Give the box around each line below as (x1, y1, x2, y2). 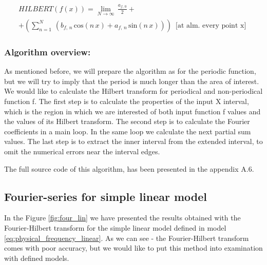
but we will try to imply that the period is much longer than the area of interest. (4, 75, 259, 86)
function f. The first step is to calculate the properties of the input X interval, (4, 96, 249, 106)
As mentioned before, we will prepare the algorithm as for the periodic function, (4, 66, 256, 76)
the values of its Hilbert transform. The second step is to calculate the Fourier (4, 116, 250, 127)
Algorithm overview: (4, 45, 91, 58)
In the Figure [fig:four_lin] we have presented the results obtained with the (4, 212, 241, 223)
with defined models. (4, 252, 69, 263)
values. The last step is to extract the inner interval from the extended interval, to (4, 136, 263, 147)
